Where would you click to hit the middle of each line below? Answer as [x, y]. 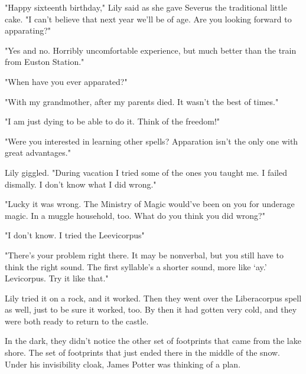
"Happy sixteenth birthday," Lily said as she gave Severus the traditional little [146, 7]
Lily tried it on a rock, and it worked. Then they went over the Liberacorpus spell [153, 298]
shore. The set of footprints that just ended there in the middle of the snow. [143, 352]
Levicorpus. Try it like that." [57, 278]
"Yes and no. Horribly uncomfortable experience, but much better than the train [151, 50]
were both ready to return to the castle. [77, 321]
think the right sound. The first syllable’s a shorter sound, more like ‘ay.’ [136, 266]
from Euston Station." [45, 62]
